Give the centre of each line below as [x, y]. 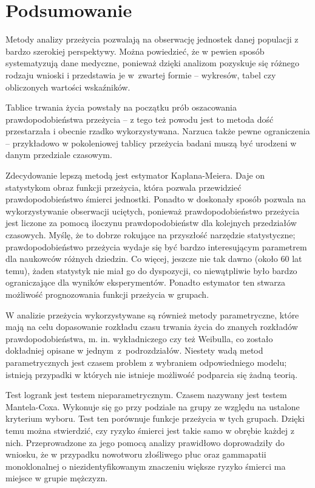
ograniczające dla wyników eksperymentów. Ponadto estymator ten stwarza [145, 282]
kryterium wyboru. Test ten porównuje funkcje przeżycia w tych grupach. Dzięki [155, 418]
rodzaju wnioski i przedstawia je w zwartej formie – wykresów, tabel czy [141, 74]
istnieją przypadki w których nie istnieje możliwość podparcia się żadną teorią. [152, 374]
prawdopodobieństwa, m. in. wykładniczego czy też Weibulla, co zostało [139, 338]
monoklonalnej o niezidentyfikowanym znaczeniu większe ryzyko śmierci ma [146, 466]
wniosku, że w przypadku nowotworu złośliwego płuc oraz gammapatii [136, 454]
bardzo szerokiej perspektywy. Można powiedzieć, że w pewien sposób [135, 51]
